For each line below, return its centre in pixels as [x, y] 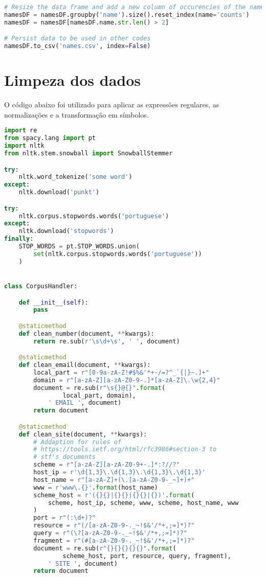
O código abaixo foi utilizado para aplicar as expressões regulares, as [112, 105]
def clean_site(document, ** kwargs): [83, 434]
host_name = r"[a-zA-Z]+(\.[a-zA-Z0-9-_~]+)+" [114, 480]
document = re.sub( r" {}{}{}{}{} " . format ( [105, 548]
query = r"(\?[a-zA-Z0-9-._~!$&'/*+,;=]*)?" [110, 533]
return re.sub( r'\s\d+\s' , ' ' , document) [107, 341]
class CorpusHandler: [41, 286]
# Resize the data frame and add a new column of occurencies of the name [134, 7]
